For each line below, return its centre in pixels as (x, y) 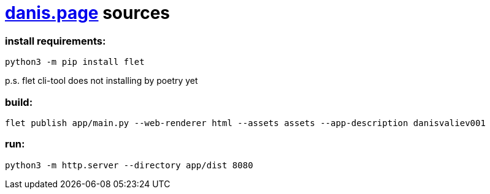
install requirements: (56, 41)
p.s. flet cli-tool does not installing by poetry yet (101, 81)
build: (19, 102)
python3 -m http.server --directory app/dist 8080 (129, 165)
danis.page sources (87, 13)
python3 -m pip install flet (75, 62)
